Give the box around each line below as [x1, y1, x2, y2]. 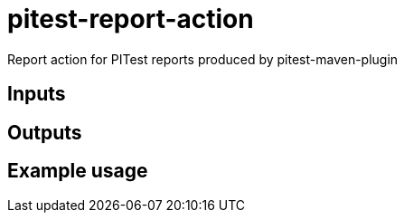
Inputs [7, 82, 66, 106]
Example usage [7, 159, 148, 183]
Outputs [7, 120, 82, 144]
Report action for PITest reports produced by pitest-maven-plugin [7, 51, 399, 67]
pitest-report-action [7, 4, 254, 34]
